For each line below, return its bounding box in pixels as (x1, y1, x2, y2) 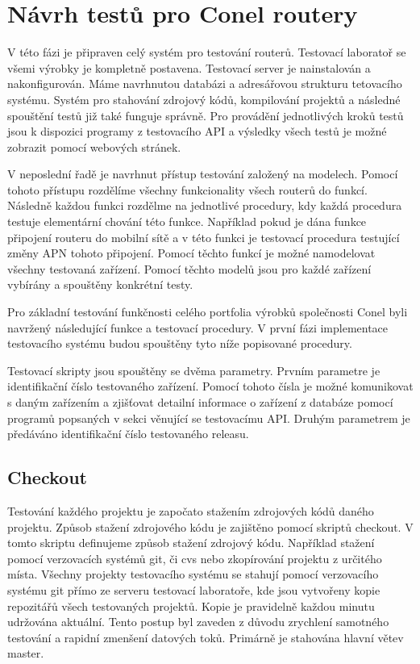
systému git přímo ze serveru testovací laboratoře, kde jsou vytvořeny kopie (7, 581, 380, 598)
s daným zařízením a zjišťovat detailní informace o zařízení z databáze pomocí (7, 394, 393, 410)
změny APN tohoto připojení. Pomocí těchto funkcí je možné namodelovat (7, 244, 376, 261)
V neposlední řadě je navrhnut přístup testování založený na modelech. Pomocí (7, 165, 398, 182)
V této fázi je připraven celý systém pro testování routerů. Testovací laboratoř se (7, 44, 406, 61)
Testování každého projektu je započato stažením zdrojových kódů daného (7, 502, 374, 519)
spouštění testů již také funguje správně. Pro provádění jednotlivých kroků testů (7, 106, 404, 123)
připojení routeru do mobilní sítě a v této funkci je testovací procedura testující (7, 228, 400, 245)
